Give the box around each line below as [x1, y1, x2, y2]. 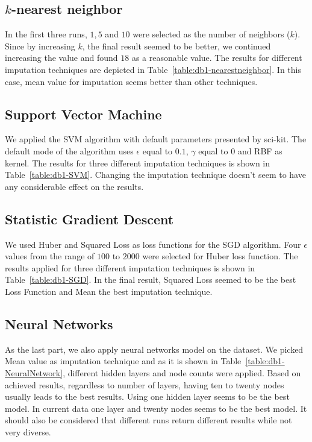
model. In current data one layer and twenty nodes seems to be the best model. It [5, 402, 307, 414]
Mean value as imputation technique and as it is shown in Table [5, 355, 242, 367]
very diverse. [5, 425, 51, 438]
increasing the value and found [5, 51, 118, 64]
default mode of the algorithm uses [5, 144, 134, 157]
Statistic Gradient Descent [5, 209, 174, 228]
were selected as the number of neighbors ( [133, 28, 290, 40]
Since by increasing [5, 39, 75, 52]
